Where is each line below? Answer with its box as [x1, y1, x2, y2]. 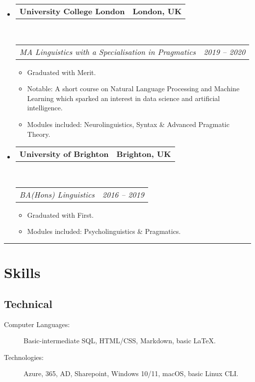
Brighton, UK [116, 148, 171, 160]
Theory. [27, 128, 51, 139]
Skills [4, 262, 41, 282]
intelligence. [27, 102, 63, 113]
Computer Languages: [4, 319, 70, 329]
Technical [4, 296, 52, 311]
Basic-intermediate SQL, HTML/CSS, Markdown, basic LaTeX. [24, 335, 216, 346]
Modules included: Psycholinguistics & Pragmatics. [27, 226, 181, 236]
